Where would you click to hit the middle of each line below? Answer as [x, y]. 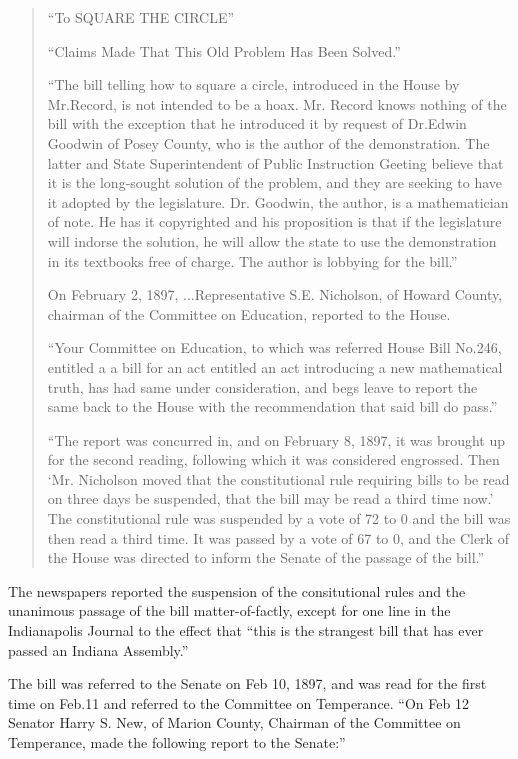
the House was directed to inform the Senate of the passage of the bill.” [266, 557]
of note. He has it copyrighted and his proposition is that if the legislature [274, 221]
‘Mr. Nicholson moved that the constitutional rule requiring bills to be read [278, 478]
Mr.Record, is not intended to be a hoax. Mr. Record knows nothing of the [277, 103]
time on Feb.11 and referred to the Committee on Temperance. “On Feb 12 [238, 702]
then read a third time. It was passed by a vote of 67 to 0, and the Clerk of [278, 537]
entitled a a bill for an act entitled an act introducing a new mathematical [275, 366]
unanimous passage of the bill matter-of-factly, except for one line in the [229, 610]
